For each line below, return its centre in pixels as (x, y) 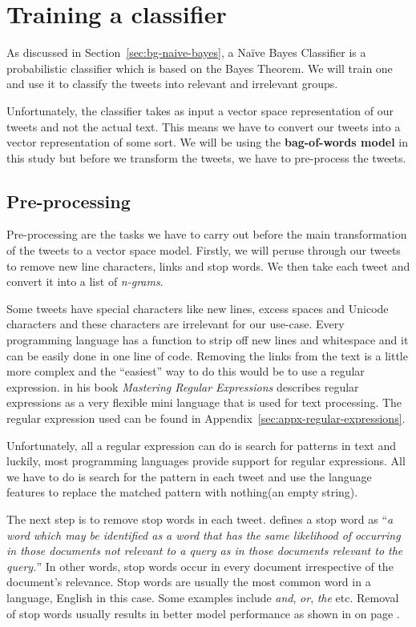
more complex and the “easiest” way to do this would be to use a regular (186, 371)
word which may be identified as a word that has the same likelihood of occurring (204, 535)
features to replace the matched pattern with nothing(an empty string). (182, 492)
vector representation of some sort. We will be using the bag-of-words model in (208, 142)
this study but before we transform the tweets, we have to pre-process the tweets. (206, 157)
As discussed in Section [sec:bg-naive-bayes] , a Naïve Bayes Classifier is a (186, 52)
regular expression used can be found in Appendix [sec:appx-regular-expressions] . (206, 418)
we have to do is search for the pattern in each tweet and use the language (189, 476)
